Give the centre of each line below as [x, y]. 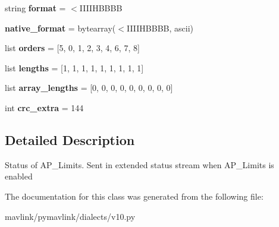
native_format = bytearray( [60, 28]
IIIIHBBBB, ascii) [160, 28]
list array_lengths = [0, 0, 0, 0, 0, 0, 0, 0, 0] [89, 88]
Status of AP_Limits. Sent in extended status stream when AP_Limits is [139, 164]
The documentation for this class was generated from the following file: [134, 196]
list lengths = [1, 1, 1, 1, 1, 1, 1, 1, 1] [74, 67]
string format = [35, 8]
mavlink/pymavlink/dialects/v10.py [70, 216]
